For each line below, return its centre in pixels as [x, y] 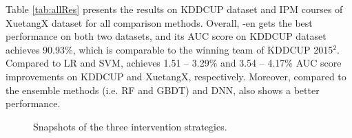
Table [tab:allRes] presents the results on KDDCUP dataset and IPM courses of [174, 9]
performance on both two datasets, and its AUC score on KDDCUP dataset [166, 36]
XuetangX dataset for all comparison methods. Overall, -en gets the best [159, 22]
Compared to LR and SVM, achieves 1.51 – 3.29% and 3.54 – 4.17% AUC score [174, 63]
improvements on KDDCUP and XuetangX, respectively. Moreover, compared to [176, 76]
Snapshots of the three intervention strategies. [130, 126]
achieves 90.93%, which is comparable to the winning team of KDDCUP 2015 [169, 49]
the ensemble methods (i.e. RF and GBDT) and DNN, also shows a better [163, 90]
